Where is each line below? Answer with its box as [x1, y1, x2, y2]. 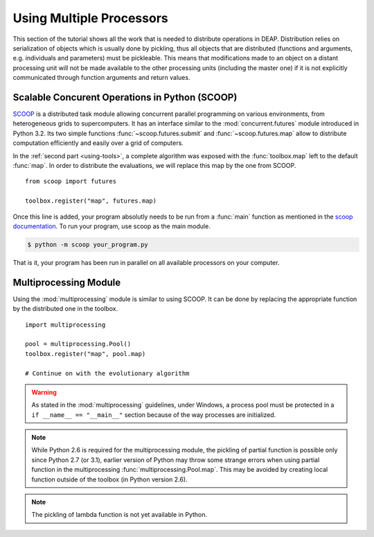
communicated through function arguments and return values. [12, 74, 190, 82]
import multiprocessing [25, 321, 106, 329]
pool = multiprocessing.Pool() [25, 340, 132, 348]
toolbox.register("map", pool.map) [25, 350, 146, 357]
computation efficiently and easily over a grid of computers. [12, 139, 184, 147]
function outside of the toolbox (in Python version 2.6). [31, 475, 188, 484]
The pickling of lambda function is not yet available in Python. [31, 511, 208, 519]
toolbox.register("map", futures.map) [25, 197, 157, 205]
